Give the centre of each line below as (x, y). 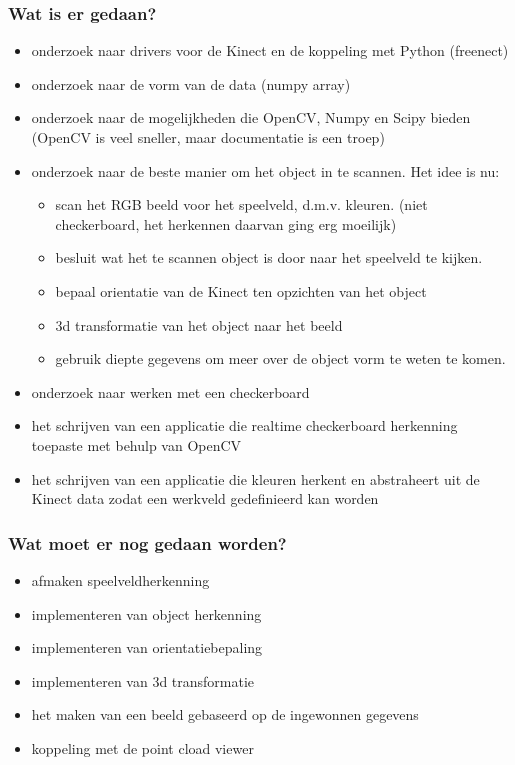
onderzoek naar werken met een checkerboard (170, 391)
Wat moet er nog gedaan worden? (147, 542)
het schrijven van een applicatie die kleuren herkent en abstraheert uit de (255, 478)
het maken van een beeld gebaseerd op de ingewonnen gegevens (225, 714)
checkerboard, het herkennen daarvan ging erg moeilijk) (226, 223)
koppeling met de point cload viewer (142, 747)
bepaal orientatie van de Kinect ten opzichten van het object (241, 290)
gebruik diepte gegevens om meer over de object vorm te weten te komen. (280, 358)
